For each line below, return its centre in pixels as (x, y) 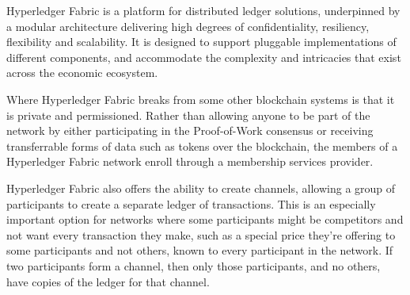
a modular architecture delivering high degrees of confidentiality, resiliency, (188, 26)
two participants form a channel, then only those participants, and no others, (194, 265)
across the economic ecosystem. (82, 73)
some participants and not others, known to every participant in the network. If (200, 250)
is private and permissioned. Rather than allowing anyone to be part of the (188, 115)
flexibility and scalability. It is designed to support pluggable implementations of (201, 42)
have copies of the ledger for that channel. (108, 281)
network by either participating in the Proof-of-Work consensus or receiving (190, 130)
